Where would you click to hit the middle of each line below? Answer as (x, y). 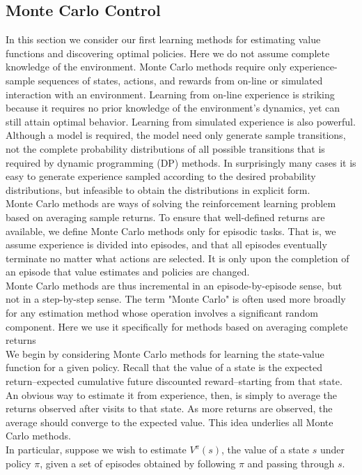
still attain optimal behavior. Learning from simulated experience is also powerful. (181, 121)
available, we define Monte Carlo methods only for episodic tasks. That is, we (171, 231)
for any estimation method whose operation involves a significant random (162, 313)
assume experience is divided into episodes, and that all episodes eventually (166, 244)
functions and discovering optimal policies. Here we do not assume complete (168, 53)
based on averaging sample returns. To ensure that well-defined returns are (165, 217)
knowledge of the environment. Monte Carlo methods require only (146, 67)
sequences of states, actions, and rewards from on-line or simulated (180, 80)
